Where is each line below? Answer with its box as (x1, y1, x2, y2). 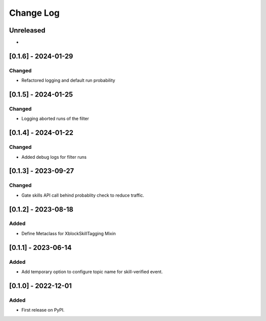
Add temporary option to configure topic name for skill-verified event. (21, 269, 163, 275)
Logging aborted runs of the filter (21, 116, 89, 122)
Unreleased (9, 26, 46, 35)
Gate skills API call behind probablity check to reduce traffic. (21, 192, 145, 198)
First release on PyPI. (21, 307, 65, 313)
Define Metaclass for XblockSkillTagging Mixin (21, 230, 116, 236)
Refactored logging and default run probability (21, 77, 115, 83)
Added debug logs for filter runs (21, 154, 87, 160)
